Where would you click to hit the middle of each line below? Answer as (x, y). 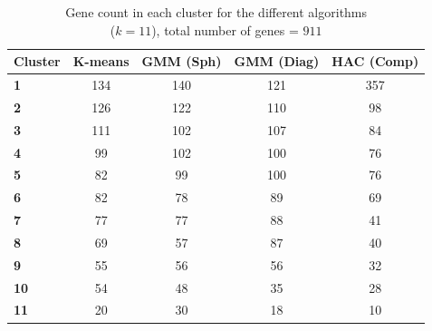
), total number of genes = (225, 29)
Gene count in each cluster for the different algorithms (216, 12)
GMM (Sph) (182, 61)
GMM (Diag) (277, 61)
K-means (101, 61)
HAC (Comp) (375, 61)
